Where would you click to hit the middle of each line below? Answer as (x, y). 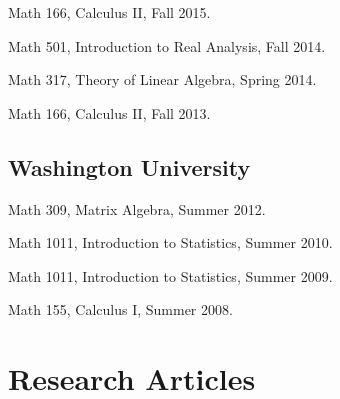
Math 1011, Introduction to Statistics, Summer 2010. (170, 242)
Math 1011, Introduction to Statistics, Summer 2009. (170, 275)
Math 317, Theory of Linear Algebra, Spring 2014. (162, 79)
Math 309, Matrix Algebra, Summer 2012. (137, 208)
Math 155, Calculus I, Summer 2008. (120, 309)
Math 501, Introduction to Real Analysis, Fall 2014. (167, 45)
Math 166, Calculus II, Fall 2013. (109, 112)
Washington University (129, 166)
